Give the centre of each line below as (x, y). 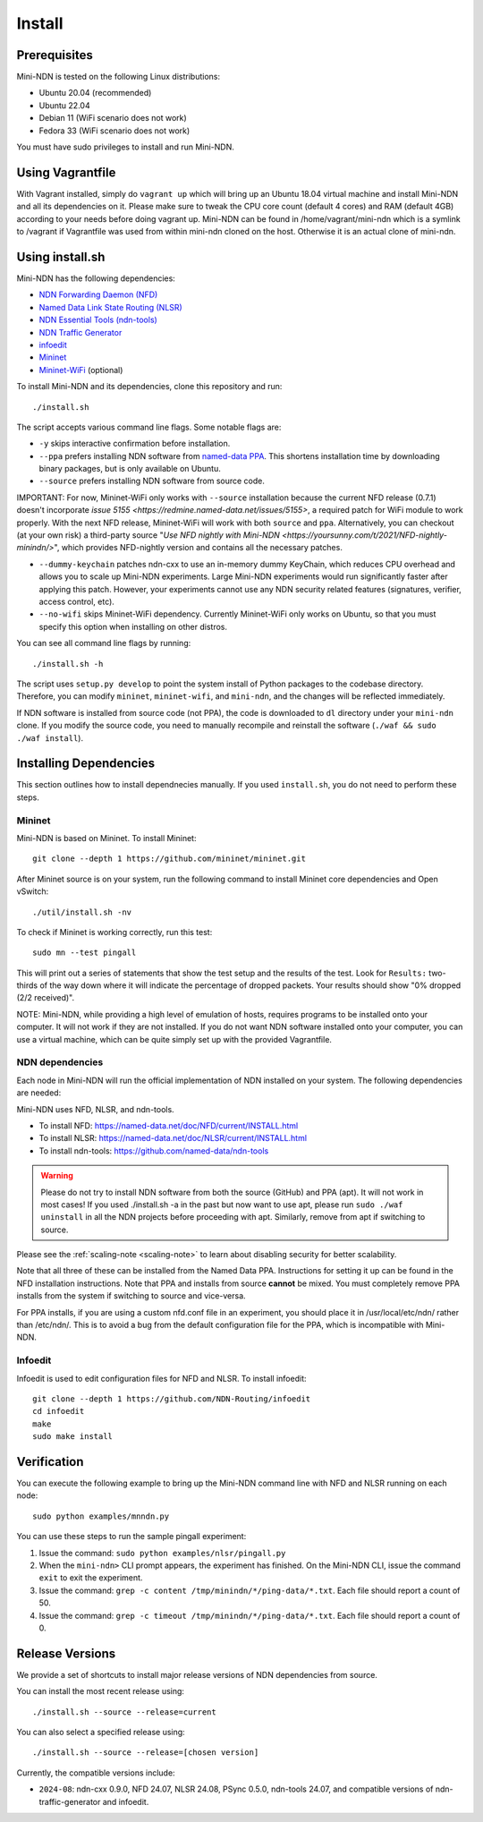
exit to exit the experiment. (91, 1578)
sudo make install (73, 1437)
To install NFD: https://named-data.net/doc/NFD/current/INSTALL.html (169, 1125)
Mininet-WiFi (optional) (81, 370)
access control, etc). (77, 601)
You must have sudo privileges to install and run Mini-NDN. (125, 147)
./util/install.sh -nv (82, 912)
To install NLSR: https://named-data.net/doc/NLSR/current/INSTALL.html (173, 1138)
